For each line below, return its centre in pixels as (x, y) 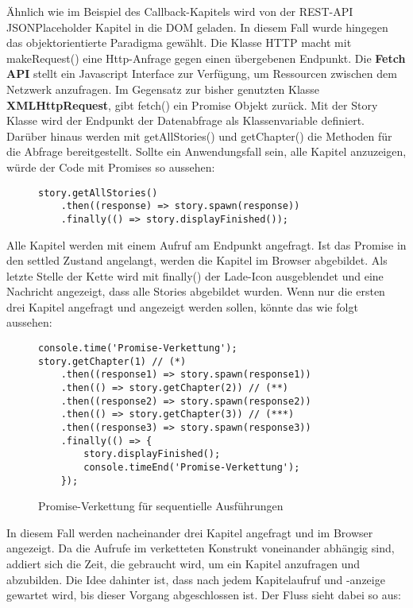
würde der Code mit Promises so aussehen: (111, 167)
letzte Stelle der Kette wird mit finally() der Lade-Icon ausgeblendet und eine (195, 275)
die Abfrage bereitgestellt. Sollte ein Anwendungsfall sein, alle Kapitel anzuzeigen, (206, 151)
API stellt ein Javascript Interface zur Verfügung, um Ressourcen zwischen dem (202, 74)
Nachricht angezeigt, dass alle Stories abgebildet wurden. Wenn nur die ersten (196, 291)
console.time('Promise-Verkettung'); (138, 349)
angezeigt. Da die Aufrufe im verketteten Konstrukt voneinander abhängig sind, (201, 548)
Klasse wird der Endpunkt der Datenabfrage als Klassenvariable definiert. (185, 120)
